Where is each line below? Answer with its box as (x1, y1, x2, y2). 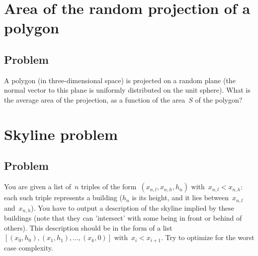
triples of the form (81, 181, 137, 192)
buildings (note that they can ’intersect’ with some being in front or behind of (4, 213, 242, 223)
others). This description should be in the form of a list (4, 222, 172, 233)
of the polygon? (195, 94, 243, 105)
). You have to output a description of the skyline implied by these (31, 202, 234, 213)
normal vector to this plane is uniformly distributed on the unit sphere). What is (4, 85, 251, 95)
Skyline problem (4, 124, 118, 144)
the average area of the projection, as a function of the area (4, 94, 185, 105)
